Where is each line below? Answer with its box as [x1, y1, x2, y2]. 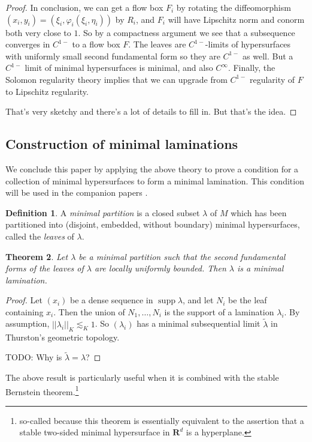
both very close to [5, 26, 71, 38]
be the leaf [228, 294, 267, 306]
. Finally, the [228, 61, 275, 74]
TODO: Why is [5, 351, 62, 363]
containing [5, 305, 44, 318]
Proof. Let [5, 294, 43, 306]
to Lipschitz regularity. [5, 85, 89, 97]
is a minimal [237, 262, 284, 274]
